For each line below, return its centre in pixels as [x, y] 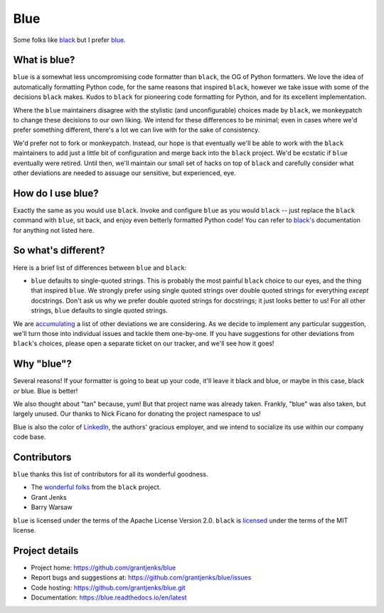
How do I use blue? [56, 193]
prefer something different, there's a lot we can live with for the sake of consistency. [137, 130]
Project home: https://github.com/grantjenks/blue [103, 567]
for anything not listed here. [54, 230]
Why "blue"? [43, 364]
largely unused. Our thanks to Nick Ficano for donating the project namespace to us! [137, 414]
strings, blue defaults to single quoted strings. [100, 310]
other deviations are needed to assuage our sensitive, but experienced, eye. [124, 173]
